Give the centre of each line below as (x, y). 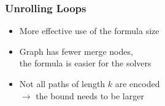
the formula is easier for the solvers (85, 63)
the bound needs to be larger (90, 95)
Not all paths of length (62, 83)
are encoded (137, 83)
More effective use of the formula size (89, 31)
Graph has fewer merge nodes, (76, 51)
